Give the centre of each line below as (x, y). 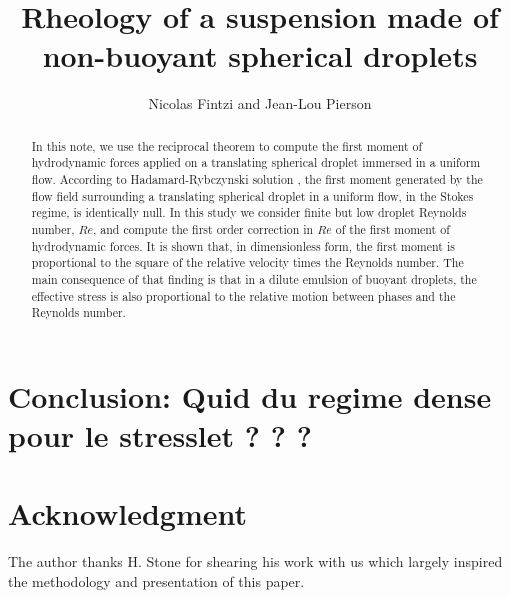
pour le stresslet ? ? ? (160, 435)
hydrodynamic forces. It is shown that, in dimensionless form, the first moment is (243, 245)
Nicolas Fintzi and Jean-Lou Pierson (260, 103)
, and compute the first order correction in (203, 228)
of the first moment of (392, 228)
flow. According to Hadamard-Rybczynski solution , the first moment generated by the (257, 179)
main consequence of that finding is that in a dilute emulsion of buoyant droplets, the (254, 278)
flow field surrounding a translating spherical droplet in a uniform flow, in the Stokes (252, 195)
